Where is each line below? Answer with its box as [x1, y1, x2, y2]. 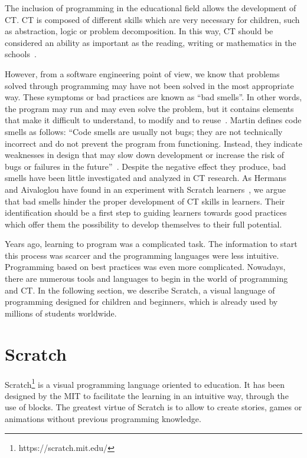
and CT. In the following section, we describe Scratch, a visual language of [5, 284, 275, 296]
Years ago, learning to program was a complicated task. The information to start [5, 238, 298, 250]
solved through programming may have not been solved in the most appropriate [5, 79, 294, 91]
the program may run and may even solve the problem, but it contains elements [5, 102, 294, 114]
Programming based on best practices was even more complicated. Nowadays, [5, 261, 286, 273]
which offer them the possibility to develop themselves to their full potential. [5, 218, 282, 230]
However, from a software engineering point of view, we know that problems [5, 67, 280, 80]
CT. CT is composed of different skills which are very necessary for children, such [5, 13, 300, 25]
